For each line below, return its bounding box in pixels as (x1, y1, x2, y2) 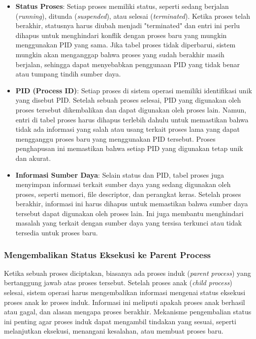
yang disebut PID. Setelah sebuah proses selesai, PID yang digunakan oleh (15, 95, 241, 105)
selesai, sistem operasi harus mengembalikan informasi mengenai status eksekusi (4, 287, 246, 298)
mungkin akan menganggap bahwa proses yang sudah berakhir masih (15, 49, 224, 59)
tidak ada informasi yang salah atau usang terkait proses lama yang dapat (15, 124, 240, 134)
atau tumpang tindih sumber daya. (15, 69, 121, 79)
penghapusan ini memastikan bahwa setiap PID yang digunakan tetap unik (15, 143, 243, 153)
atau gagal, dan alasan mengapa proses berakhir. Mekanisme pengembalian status (4, 306, 252, 317)
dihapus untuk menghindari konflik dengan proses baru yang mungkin (15, 30, 227, 40)
